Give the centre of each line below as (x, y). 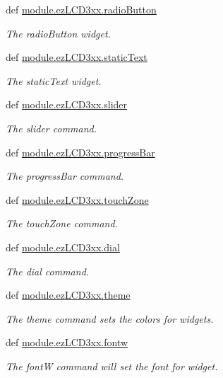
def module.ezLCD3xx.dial (63, 247)
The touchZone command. (62, 223)
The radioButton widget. (58, 33)
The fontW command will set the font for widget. (112, 366)
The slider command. (52, 128)
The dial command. (48, 271)
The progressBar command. (65, 176)
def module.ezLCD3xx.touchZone (77, 199)
